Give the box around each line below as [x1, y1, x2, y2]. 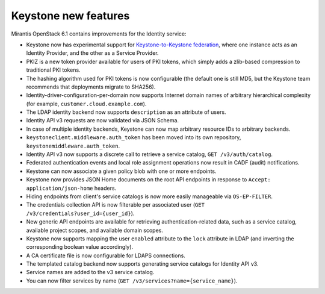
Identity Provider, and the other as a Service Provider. [26, 49, 159, 57]
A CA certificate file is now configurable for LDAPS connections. [26, 252, 186, 259]
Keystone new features [11, 9, 130, 22]
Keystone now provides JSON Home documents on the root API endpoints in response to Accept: [26, 176, 271, 183]
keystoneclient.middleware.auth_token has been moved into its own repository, [26, 134, 241, 141]
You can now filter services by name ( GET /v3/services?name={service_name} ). [26, 277, 238, 284]
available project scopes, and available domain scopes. [26, 227, 164, 234]
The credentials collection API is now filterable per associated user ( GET [26, 201, 205, 208]
